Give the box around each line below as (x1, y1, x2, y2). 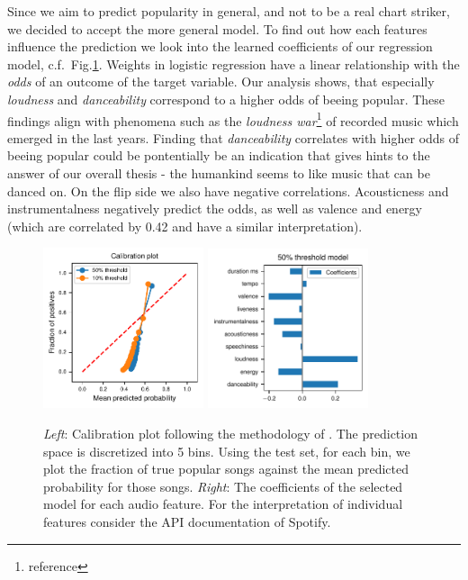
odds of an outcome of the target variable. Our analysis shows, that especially (7, 72, 435, 91)
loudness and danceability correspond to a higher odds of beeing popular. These (7, 89, 445, 108)
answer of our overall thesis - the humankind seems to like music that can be (7, 164, 430, 182)
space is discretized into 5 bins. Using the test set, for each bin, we (43, 441, 410, 460)
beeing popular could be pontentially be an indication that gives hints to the (7, 146, 430, 165)
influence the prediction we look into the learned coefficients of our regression (7, 37, 433, 56)
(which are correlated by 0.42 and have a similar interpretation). (7, 216, 363, 235)
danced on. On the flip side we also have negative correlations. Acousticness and (7, 181, 449, 200)
